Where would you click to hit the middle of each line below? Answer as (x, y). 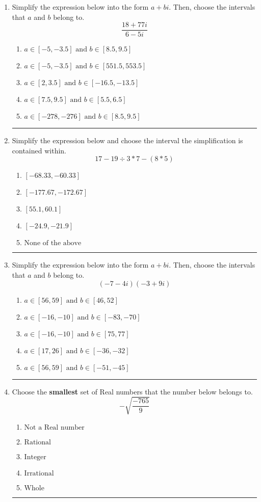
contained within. (39, 150)
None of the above (53, 243)
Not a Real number (54, 427)
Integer (35, 457)
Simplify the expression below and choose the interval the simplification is (127, 140)
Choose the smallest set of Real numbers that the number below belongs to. (132, 391)
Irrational (39, 473)
